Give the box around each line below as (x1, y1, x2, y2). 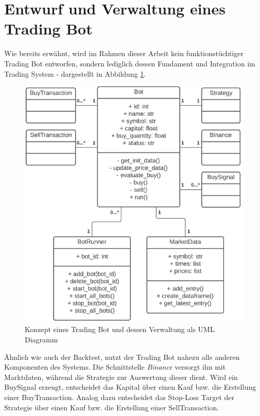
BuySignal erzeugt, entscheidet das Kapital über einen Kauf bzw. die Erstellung (4, 382, 256, 392)
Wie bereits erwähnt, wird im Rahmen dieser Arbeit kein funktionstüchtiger (4, 48, 244, 59)
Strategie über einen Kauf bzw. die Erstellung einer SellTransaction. (4, 402, 219, 412)
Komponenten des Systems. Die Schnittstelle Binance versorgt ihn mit (4, 361, 226, 372)
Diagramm (25, 334, 58, 345)
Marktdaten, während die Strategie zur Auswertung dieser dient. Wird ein (4, 371, 238, 382)
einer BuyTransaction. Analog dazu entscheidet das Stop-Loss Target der (4, 392, 234, 403)
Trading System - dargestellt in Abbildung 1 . (4, 68, 146, 79)
